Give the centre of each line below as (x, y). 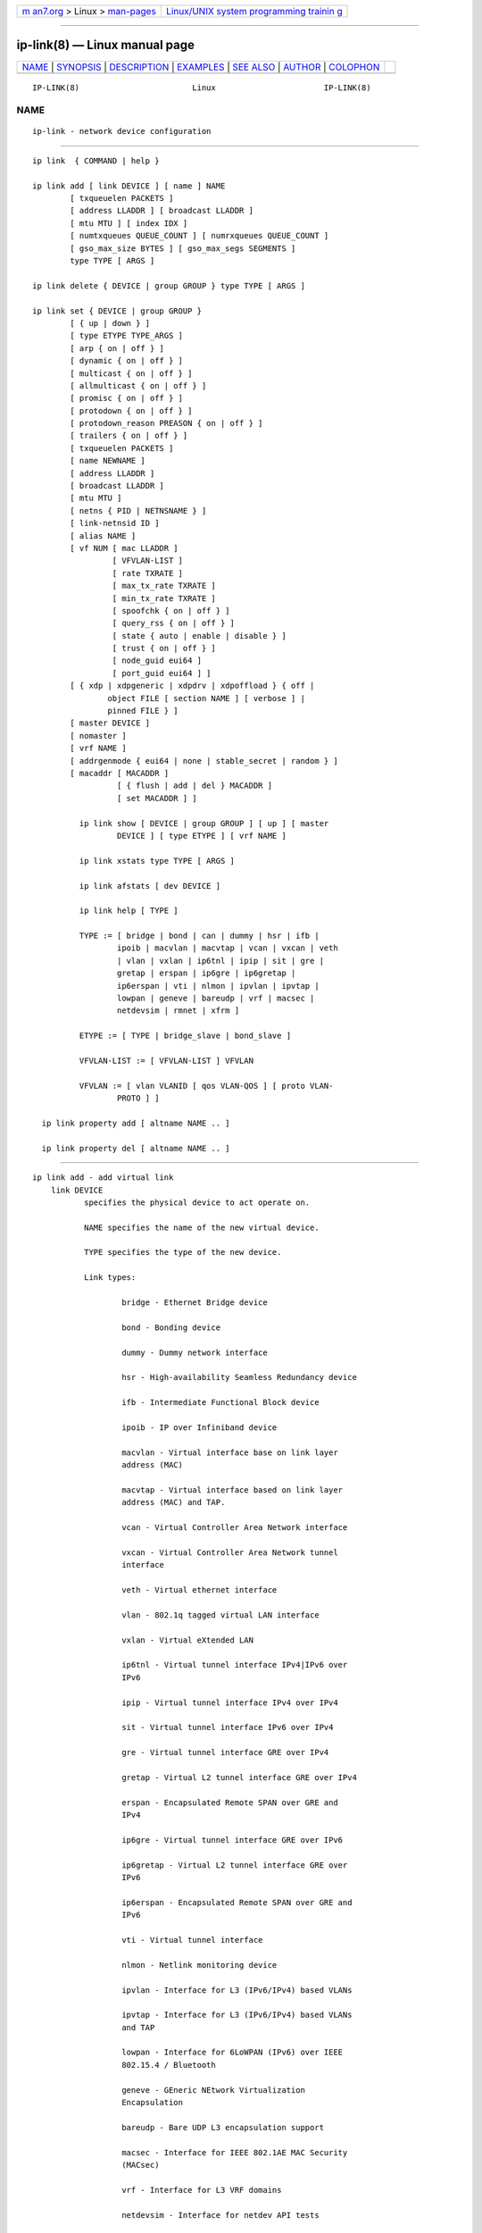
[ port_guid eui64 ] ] (162, 673)
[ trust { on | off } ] (164, 648)
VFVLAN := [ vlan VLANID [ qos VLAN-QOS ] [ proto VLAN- (206, 1086)
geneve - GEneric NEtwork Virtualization (213, 2090)
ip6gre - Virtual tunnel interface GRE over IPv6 (233, 1840)
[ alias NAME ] (103, 535)
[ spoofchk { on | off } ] (171, 611)
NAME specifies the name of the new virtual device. (202, 1227)
